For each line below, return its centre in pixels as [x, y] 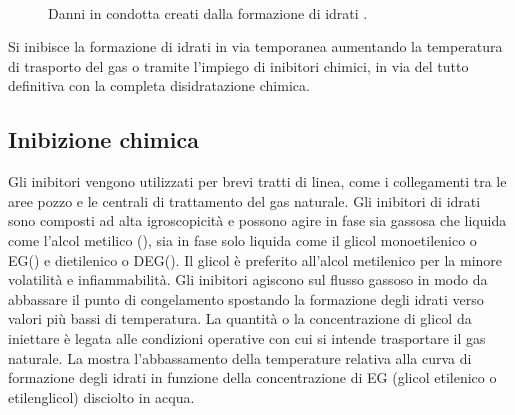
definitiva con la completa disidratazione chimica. [159, 85]
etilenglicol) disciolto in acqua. [101, 396]
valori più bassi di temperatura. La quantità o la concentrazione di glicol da [240, 318]
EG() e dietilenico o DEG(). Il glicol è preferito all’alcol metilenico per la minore [255, 259]
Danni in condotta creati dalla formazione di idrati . [208, 12]
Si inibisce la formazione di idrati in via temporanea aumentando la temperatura [255, 46]
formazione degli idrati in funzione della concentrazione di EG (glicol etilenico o [252, 377]
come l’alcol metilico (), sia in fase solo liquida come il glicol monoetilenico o [242, 239]
